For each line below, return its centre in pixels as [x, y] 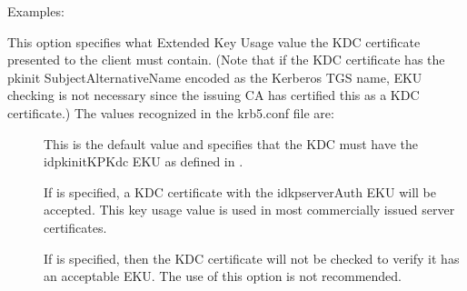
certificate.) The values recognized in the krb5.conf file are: [171, 112]
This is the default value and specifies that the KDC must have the [231, 143]
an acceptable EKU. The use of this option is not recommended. [223, 276]
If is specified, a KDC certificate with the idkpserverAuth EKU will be [240, 191]
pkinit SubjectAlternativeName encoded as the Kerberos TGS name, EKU [215, 77]
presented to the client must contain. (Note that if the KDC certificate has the [226, 60]
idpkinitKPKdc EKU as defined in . [144, 161]
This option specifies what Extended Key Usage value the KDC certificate [214, 41]
